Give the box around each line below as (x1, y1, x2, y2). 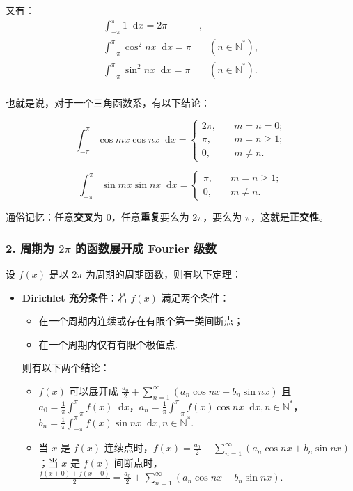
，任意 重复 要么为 (111, 210, 189, 224)
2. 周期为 (6, 239, 54, 256)
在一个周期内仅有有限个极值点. (38, 336, 178, 351)
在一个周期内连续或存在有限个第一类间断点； (38, 313, 244, 328)
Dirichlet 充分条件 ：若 (22, 290, 127, 304)
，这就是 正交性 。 (250, 210, 329, 224)
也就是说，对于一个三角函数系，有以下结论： (6, 95, 210, 110)
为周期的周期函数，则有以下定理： (86, 267, 242, 281)
